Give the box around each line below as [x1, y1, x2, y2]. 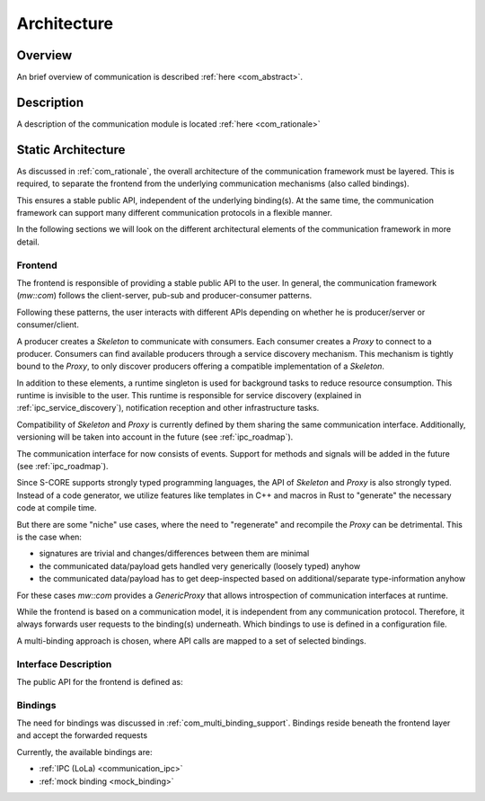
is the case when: [16, 531, 83, 542]
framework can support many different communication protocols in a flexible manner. [16, 208, 332, 218]
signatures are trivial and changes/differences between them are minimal [39, 548, 310, 559]
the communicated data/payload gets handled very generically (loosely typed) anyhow [39, 560, 361, 571]
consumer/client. [16, 319, 80, 330]
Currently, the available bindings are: [16, 746, 153, 757]
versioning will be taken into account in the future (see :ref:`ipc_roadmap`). [16, 432, 294, 442]
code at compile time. [16, 503, 97, 513]
